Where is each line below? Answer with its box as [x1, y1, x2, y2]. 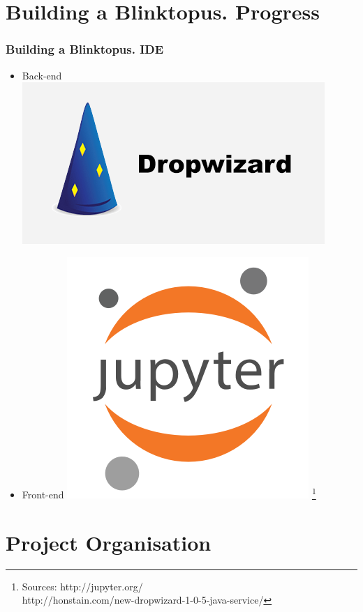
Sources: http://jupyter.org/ [22, 579, 143, 593]
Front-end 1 [22, 485, 316, 501]
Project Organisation [6, 528, 212, 556]
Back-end [22, 68, 62, 82]
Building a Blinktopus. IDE [6, 40, 164, 58]
